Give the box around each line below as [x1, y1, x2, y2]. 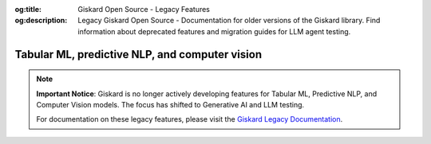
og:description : [14, 16, 68, 25]
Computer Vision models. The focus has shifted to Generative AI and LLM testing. [36, 99, 305, 109]
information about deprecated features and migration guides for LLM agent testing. [77, 26, 351, 36]
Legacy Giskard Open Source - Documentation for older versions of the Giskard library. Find [77, 16, 381, 25]
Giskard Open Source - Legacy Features [77, 5, 211, 14]
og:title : [14, 5, 42, 14]
